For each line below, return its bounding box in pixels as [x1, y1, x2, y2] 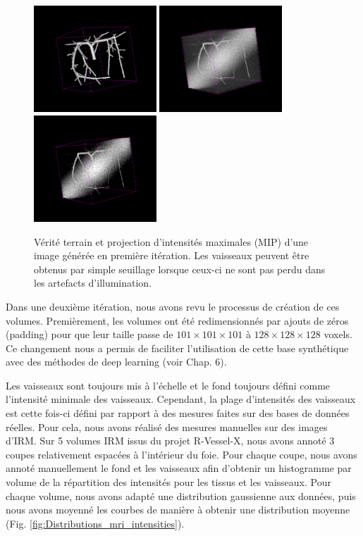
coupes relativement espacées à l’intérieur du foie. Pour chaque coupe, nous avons [6, 447, 357, 461]
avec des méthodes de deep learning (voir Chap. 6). [6, 354, 227, 369]
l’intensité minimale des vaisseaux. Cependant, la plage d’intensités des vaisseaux [6, 392, 356, 406]
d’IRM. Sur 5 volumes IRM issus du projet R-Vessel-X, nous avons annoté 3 [6, 433, 335, 448]
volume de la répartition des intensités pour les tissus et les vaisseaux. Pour [6, 475, 331, 490]
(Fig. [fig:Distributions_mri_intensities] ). [6, 516, 185, 530]
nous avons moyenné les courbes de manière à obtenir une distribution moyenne [6, 502, 350, 517]
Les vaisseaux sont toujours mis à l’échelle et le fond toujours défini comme [6, 378, 331, 392]
